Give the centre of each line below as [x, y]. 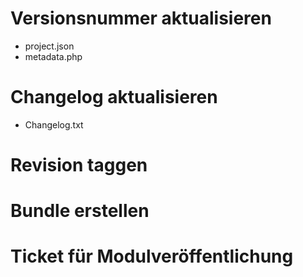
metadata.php [53, 56]
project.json [49, 46]
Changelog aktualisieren [114, 97]
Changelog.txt [54, 124]
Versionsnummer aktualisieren [141, 18]
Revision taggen [79, 165]
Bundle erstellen [80, 211]
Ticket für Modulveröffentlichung [152, 256]
